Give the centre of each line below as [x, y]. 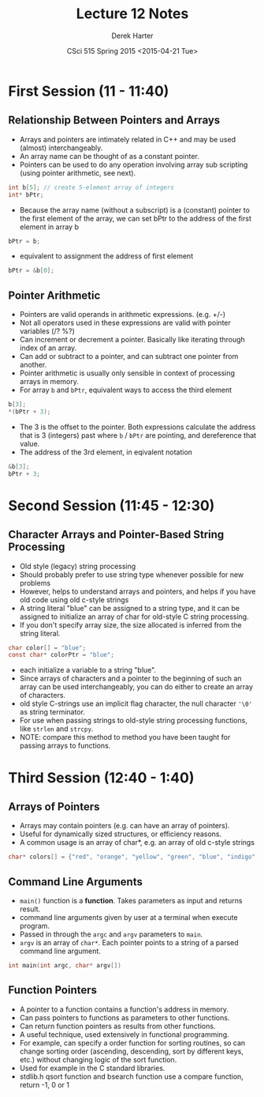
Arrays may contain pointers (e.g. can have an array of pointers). [125, 826]
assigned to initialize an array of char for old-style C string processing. [134, 616]
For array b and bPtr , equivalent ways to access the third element [126, 390]
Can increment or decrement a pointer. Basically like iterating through [132, 340]
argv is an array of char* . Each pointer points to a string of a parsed [129, 942]
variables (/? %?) [47, 331]
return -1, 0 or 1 [44, 1084]
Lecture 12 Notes [132, 14]
